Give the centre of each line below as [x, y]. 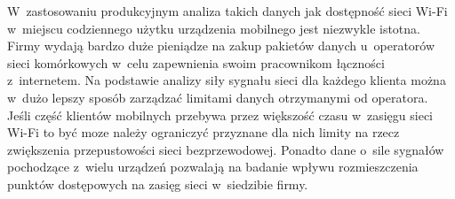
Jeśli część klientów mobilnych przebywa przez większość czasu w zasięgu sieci [220, 115]
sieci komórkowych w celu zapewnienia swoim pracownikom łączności [196, 62]
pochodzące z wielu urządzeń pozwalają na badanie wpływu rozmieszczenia [213, 167]
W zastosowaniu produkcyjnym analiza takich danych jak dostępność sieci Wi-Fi [227, 11]
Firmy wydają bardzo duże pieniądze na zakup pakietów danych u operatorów [221, 46]
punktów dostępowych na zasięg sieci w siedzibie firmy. [158, 184]
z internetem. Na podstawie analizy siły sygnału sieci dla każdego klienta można [227, 80]
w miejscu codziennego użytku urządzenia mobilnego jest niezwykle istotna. [214, 28]
